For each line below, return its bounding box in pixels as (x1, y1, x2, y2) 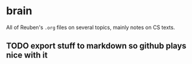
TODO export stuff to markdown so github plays (6, 41, 187, 51)
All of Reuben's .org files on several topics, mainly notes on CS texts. (6, 24, 175, 31)
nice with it (6, 50, 48, 60)
